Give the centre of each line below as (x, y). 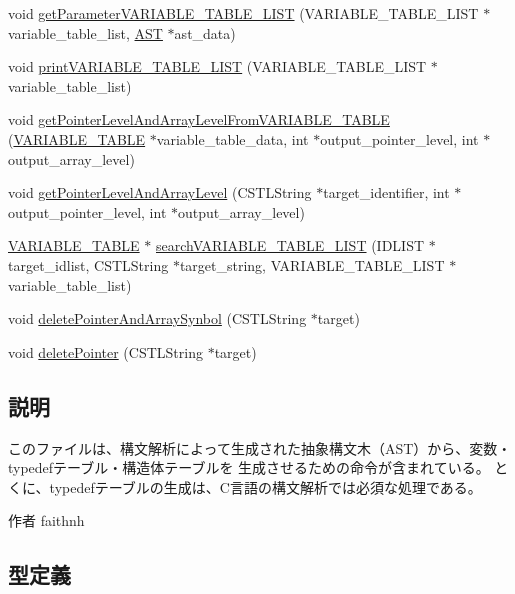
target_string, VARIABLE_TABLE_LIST (312, 264)
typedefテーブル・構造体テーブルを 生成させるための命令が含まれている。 (249, 467)
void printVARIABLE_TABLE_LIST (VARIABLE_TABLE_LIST (217, 66)
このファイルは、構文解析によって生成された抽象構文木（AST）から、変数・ (260, 447)
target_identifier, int (386, 192)
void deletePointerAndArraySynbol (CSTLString (157, 318)
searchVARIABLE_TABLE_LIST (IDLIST (290, 245)
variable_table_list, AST (85, 32)
